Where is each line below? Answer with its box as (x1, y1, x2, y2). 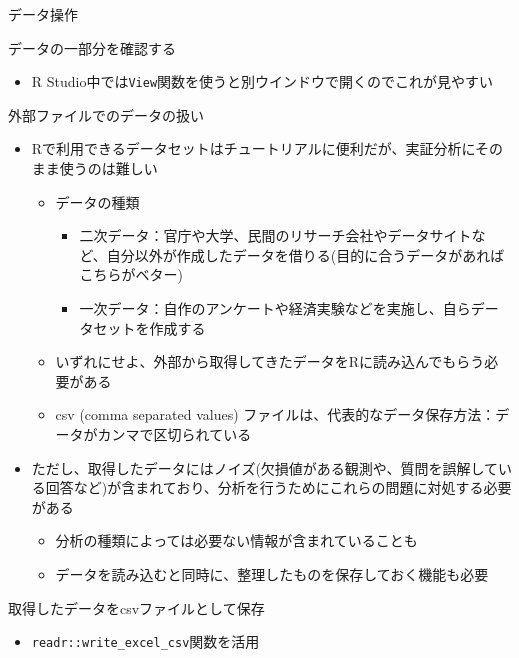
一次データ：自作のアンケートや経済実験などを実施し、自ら (79, 298, 471, 318)
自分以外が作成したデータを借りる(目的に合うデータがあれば (106, 244, 505, 265)
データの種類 (55, 191, 140, 212)
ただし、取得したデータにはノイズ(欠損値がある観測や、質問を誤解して (31, 457, 498, 478)
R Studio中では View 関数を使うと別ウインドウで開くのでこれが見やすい (31, 71, 494, 92)
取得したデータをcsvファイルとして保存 (8, 597, 265, 618)
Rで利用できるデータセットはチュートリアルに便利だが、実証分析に (31, 138, 476, 159)
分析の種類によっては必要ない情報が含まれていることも (55, 530, 418, 551)
